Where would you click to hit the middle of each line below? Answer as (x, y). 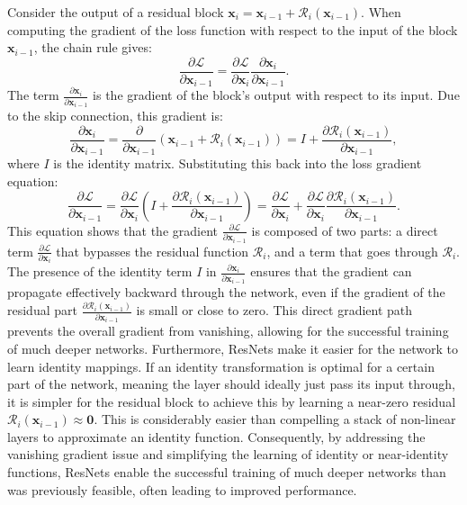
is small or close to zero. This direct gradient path (274, 310)
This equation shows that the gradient (112, 230)
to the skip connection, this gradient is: (115, 116)
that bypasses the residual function (153, 251)
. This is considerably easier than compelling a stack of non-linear (275, 419)
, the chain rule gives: (93, 47)
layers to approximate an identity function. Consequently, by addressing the (216, 436)
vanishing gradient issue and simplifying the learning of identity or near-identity (228, 454)
